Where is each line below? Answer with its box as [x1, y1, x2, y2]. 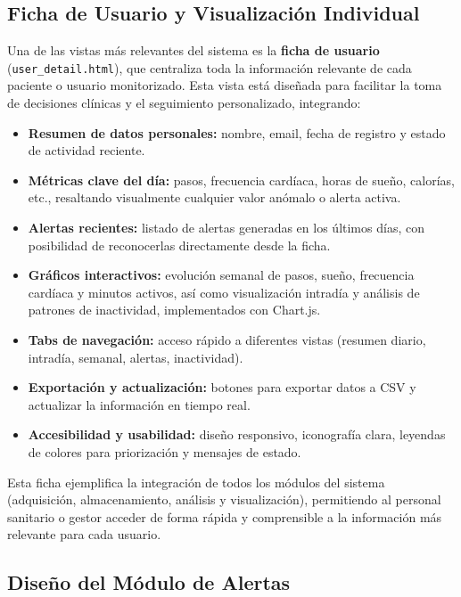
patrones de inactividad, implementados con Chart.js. [28, 300, 321, 319]
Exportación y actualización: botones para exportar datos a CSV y [28, 378, 416, 397]
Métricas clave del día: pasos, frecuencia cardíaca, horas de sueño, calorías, [28, 170, 455, 189]
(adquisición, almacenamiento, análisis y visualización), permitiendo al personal [7, 490, 441, 509]
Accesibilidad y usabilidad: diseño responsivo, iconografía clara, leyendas [28, 425, 446, 444]
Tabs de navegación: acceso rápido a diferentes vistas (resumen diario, [28, 330, 426, 348]
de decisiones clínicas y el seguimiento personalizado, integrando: [7, 94, 361, 112]
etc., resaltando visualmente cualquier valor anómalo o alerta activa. [28, 188, 401, 207]
